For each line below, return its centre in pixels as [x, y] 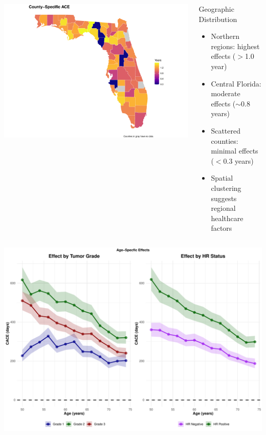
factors [221, 228]
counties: [225, 140]
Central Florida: [236, 83]
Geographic [216, 9]
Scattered [226, 130]
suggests [224, 198]
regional [223, 208]
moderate [226, 93]
